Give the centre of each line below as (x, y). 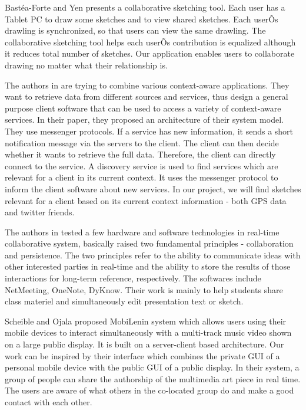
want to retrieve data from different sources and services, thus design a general (147, 96)
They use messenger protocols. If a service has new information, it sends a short (149, 131)
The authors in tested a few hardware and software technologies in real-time (142, 232)
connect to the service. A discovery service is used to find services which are (142, 165)
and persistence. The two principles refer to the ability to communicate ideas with (153, 255)
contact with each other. (49, 402)
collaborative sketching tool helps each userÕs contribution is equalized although (150, 42)
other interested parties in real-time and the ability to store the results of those (148, 266)
